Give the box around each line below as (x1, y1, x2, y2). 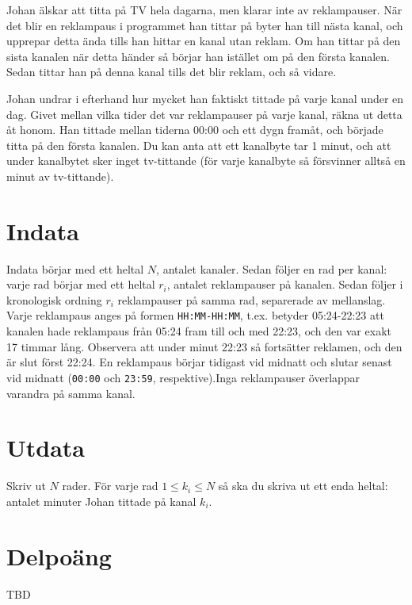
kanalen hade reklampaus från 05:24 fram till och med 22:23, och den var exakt (6, 323, 391, 339)
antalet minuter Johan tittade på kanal (6, 492, 196, 509)
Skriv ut (6, 477, 46, 494)
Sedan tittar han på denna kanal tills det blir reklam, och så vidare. (6, 63, 337, 80)
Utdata (6, 431, 86, 464)
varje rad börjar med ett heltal (6, 276, 155, 293)
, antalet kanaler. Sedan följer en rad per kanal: (156, 260, 387, 277)
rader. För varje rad (62, 477, 158, 494)
